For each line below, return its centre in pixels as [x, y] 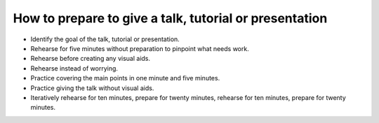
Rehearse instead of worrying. [74, 68]
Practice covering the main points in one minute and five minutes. [125, 78]
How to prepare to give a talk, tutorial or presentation [170, 18]
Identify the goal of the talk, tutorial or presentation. [105, 39]
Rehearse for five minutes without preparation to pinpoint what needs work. [140, 48]
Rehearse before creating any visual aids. [91, 59]
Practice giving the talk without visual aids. [92, 88]
